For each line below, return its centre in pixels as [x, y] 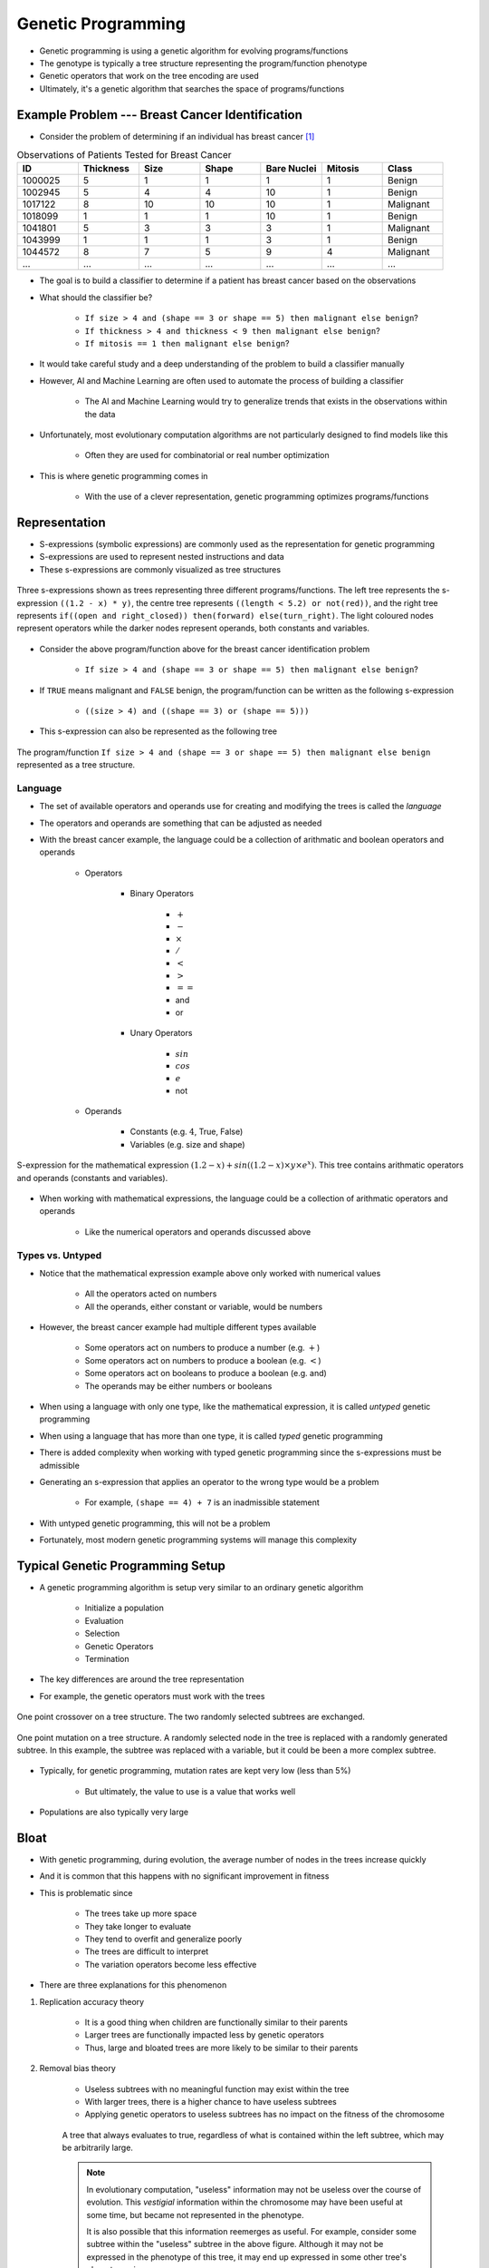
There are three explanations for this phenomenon [133, 1985]
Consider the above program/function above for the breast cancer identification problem [205, 649]
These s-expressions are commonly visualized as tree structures [160, 569]
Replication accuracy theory [92, 2001]
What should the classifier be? [96, 297]
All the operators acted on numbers [151, 1294]
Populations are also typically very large [114, 1812]
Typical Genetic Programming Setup [121, 1565]
